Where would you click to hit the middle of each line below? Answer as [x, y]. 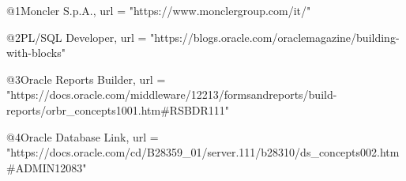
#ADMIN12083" [47, 167]
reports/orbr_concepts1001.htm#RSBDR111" [118, 109]
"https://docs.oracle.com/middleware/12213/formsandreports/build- [172, 94]
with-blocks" [36, 53]
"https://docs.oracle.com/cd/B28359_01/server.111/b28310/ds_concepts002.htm [203, 152]
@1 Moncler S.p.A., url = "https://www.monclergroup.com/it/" [159, 10]
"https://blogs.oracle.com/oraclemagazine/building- [275, 37]
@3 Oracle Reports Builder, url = [86, 79]
